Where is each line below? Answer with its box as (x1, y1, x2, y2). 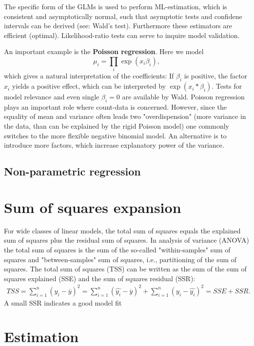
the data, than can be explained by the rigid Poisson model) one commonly (4, 121, 230, 131)
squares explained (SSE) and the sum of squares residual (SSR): (4, 273, 195, 283)
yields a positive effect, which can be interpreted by (12, 81, 166, 91)
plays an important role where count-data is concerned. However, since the (4, 101, 227, 112)
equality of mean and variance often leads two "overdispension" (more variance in (4, 111, 246, 121)
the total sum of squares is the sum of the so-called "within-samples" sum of (4, 244, 231, 254)
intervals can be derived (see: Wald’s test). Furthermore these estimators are (4, 20, 233, 31)
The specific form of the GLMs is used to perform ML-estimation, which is (4, 1, 227, 11)
